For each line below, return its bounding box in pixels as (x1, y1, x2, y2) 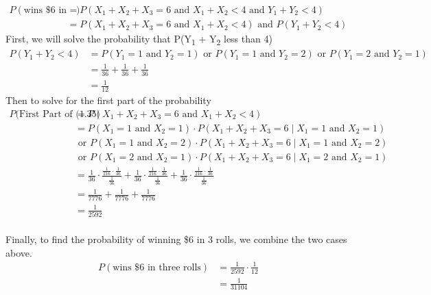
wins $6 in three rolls (113, 262, 201, 272)
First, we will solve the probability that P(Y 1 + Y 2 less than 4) (5, 31, 272, 47)
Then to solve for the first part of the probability (5, 92, 211, 107)
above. (5, 245, 32, 259)
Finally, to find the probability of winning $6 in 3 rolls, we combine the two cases (5, 232, 347, 246)
